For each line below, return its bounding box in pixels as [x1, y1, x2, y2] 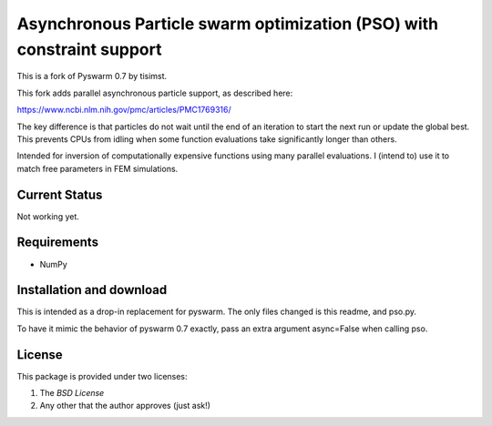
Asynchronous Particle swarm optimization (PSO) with [16, 14, 439, 34]
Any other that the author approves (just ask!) [39, 401, 211, 411]
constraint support [16, 39, 162, 59]
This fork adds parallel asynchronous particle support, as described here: [16, 87, 293, 98]
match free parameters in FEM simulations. [16, 163, 179, 174]
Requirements [16, 235, 99, 250]
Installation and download [16, 282, 168, 298]
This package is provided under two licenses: [16, 370, 188, 381]
